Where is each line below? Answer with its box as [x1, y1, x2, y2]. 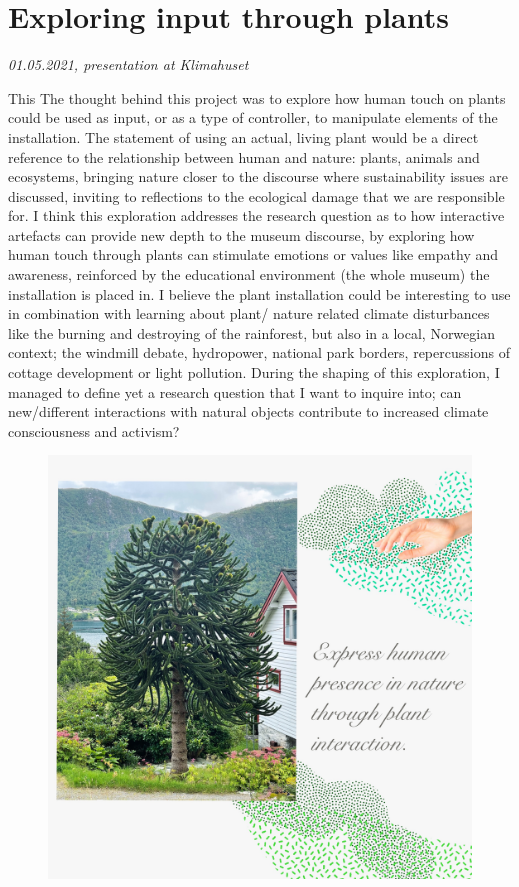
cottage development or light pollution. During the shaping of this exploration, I [8, 362, 500, 383]
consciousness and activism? [8, 420, 180, 441]
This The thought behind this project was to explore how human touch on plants [8, 87, 506, 108]
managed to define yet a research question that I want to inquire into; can [8, 381, 462, 402]
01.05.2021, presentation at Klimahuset [8, 54, 249, 75]
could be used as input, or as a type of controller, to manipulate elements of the [8, 107, 498, 128]
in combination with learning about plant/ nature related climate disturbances [8, 303, 490, 324]
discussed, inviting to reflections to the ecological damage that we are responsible [8, 185, 505, 206]
